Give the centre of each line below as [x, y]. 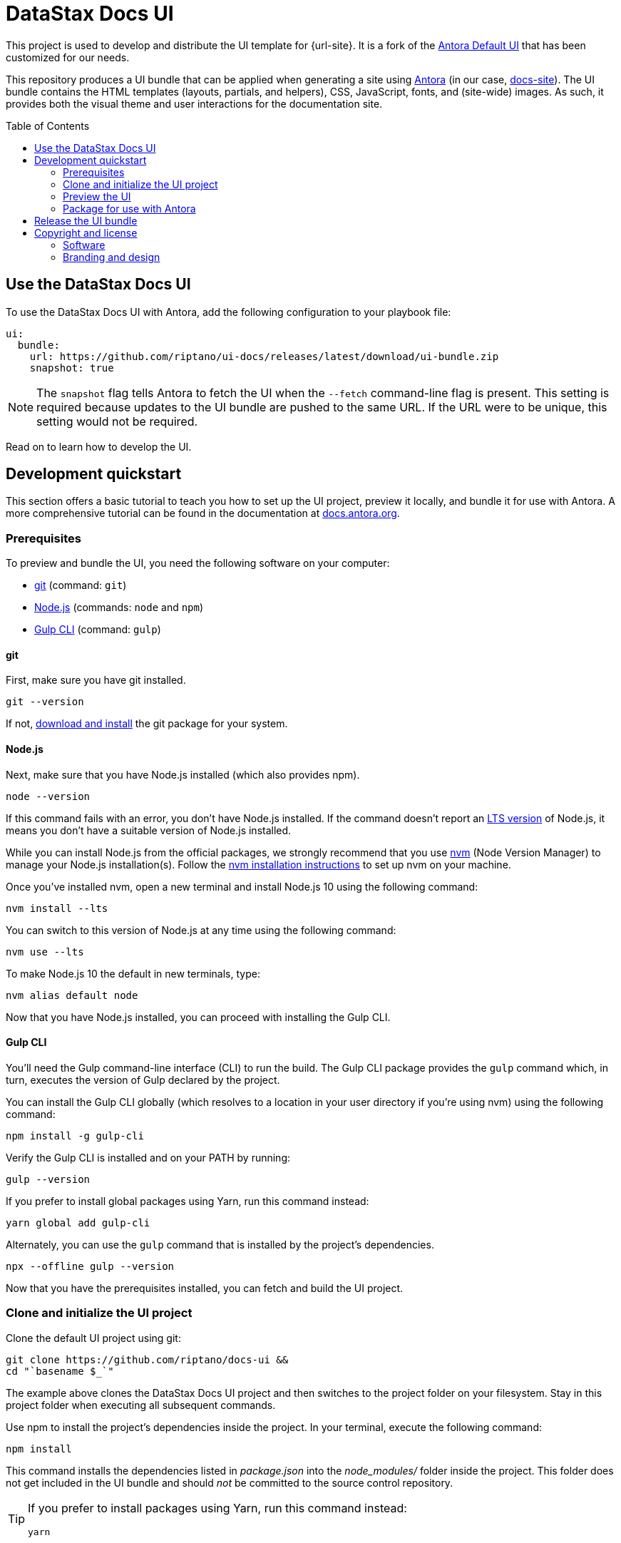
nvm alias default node [72, 995]
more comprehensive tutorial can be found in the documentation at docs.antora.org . [203, 513]
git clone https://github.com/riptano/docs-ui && [147, 1359]
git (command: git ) [81, 585]
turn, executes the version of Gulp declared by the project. [143, 1080]
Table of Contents [48, 125]
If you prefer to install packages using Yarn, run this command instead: [217, 1508]
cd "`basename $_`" [60, 1371]
